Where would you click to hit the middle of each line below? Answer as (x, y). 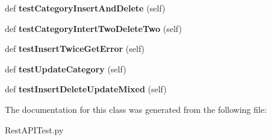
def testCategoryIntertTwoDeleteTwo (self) (93, 28)
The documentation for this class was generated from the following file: (136, 109)
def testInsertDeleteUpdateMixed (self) (86, 89)
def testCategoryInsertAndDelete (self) (85, 8)
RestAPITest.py (34, 129)
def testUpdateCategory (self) (66, 68)
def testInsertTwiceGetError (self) (75, 49)
